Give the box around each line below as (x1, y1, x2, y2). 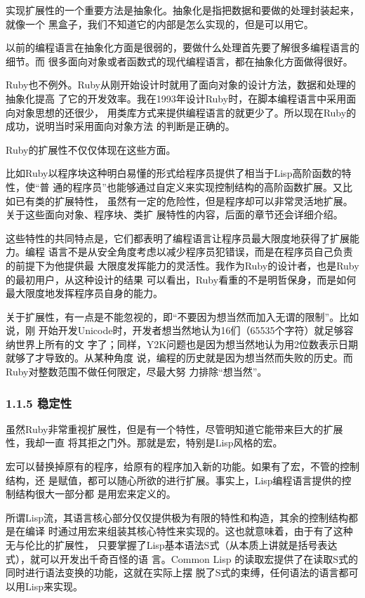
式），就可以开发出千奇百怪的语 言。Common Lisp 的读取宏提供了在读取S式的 (6, 551, 358, 566)
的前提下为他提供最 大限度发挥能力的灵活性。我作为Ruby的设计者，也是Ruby (6, 258, 359, 272)
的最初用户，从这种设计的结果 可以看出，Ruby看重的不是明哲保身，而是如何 (6, 272, 357, 286)
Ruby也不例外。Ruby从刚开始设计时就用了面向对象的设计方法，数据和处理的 (6, 77, 356, 92)
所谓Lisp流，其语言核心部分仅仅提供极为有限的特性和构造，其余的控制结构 (6, 510, 348, 524)
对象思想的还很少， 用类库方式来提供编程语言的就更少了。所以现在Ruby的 (15, 105, 357, 119)
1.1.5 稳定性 (6, 394, 72, 411)
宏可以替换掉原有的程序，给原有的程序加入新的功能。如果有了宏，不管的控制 (6, 459, 359, 474)
